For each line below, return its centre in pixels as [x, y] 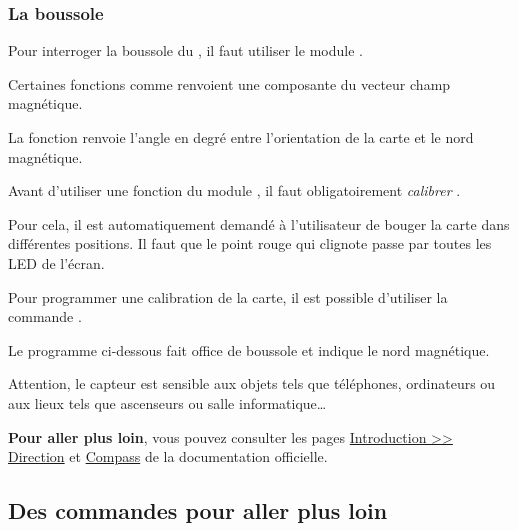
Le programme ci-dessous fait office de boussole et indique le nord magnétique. [249, 349]
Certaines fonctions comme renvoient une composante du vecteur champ [229, 83]
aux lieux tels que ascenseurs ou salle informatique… [167, 402]
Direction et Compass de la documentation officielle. [168, 456]
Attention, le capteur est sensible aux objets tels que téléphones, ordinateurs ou [252, 383]
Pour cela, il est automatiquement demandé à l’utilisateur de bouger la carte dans [259, 223]
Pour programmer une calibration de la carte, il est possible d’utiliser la [228, 296]
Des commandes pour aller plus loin [198, 510]
